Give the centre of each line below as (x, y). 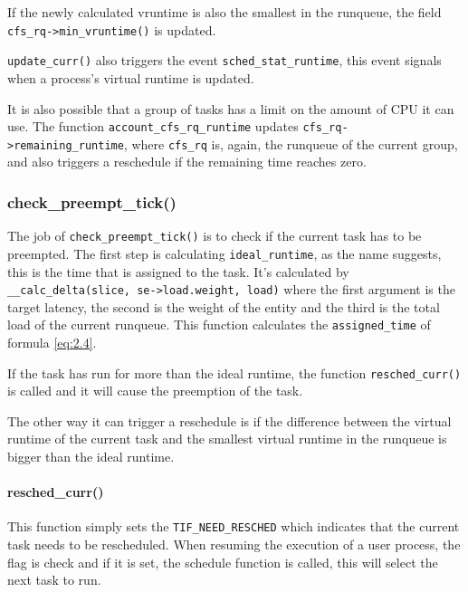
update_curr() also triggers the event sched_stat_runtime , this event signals (224, 60)
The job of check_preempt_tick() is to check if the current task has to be (215, 236)
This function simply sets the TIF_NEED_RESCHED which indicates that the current (234, 526)
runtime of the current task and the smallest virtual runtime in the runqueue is (227, 439)
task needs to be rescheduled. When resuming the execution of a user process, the (234, 544)
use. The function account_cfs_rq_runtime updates (153, 126)
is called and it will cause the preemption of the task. (155, 391)
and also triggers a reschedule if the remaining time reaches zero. (187, 162)
